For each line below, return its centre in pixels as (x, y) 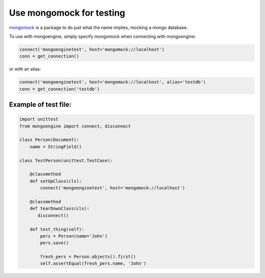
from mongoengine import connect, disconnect (75, 126)
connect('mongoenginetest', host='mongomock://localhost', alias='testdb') (113, 82)
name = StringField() (56, 147)
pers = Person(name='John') (74, 236)
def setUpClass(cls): (56, 181)
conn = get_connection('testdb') (60, 89)
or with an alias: (25, 69)
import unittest (39, 119)
